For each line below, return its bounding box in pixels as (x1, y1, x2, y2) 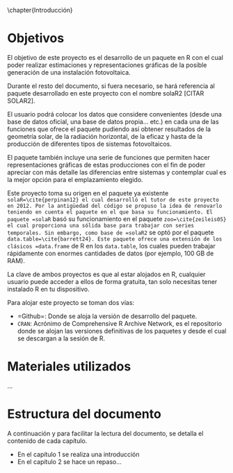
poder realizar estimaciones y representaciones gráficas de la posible (7, 61, 207, 69)
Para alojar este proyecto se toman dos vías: (7, 298, 134, 306)
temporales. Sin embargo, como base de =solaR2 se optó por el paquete (7, 228, 214, 236)
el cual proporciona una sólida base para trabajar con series (7, 222, 195, 229)
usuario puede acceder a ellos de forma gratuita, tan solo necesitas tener (7, 277, 218, 285)
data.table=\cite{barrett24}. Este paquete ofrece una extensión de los (7, 235, 223, 243)
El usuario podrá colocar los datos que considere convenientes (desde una (7, 110, 223, 118)
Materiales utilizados (7, 359, 131, 375)
